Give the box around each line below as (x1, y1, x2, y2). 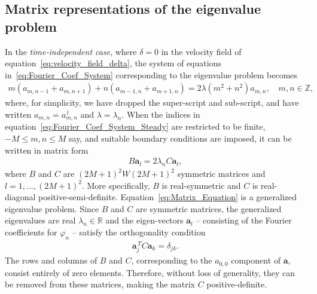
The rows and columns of (5, 254, 97, 267)
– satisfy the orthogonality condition (72, 226, 206, 238)
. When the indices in (121, 108, 200, 120)
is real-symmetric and (161, 179, 241, 191)
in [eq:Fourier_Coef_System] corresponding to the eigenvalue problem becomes (5, 68, 298, 81)
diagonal (5, 191, 36, 203)
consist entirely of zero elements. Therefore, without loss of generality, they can (5, 266, 295, 278)
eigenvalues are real (5, 214, 76, 226)
